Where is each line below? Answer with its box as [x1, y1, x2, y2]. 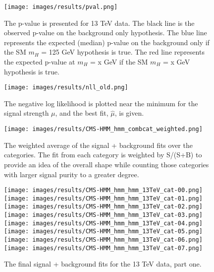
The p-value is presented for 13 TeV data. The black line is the [4, 17, 195, 28]
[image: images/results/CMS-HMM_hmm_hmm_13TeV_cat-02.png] [4, 203, 203, 210]
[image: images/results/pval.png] [4, 3, 118, 10]
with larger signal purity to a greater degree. [4, 169, 139, 179]
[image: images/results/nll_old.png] [4, 84, 128, 91]
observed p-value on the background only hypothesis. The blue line [4, 27, 207, 38]
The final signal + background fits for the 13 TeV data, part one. [4, 259, 202, 269]
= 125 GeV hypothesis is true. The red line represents [41, 47, 205, 57]
